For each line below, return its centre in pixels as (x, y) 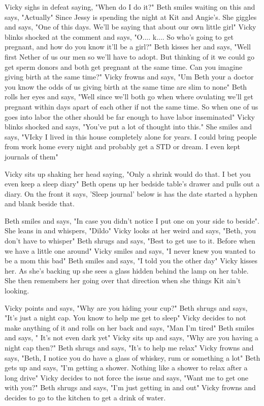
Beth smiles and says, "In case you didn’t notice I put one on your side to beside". (132, 220)
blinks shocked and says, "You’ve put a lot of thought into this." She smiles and (128, 127)
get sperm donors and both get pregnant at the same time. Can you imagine (124, 66)
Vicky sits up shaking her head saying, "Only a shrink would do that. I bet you (128, 173)
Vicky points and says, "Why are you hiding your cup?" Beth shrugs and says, (126, 307)
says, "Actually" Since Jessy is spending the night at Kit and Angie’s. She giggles (131, 17)
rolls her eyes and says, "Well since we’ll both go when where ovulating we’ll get (129, 97)
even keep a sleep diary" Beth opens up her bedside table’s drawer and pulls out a (132, 184)
